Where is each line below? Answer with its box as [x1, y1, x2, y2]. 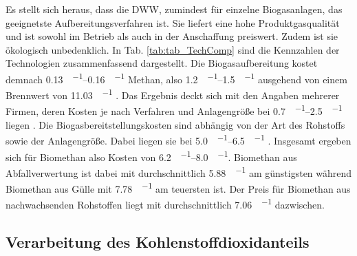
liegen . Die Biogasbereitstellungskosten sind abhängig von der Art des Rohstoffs [6, 117, 345, 131]
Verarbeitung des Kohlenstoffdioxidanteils [6, 231, 310, 252]
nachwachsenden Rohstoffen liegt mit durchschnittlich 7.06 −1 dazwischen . [6, 195, 325, 211]
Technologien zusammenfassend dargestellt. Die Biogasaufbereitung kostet [6, 56, 318, 70]
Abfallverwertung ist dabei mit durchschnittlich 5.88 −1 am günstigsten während [6, 163, 352, 180]
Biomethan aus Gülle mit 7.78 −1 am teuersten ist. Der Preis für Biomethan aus [6, 180, 351, 195]
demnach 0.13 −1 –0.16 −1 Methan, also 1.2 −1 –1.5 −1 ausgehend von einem [6, 70, 347, 86]
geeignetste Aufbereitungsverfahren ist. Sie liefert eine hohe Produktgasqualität [6, 15, 340, 30]
